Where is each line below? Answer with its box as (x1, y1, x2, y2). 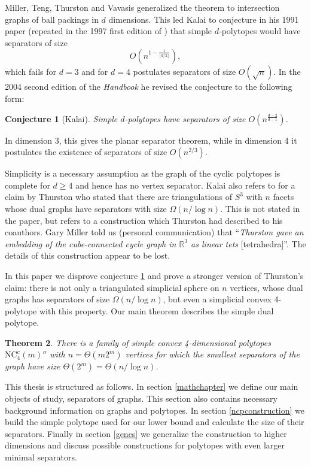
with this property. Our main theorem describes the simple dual (39, 304, 274, 317)
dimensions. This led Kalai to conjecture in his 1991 (108, 13, 299, 25)
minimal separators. (5, 451, 77, 463)
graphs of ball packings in (5, 13, 99, 25)
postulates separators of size (133, 65, 236, 78)
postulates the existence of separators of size (5, 145, 167, 158)
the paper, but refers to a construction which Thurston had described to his (5, 214, 283, 226)
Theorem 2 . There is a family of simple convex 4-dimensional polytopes (5, 336, 271, 348)
